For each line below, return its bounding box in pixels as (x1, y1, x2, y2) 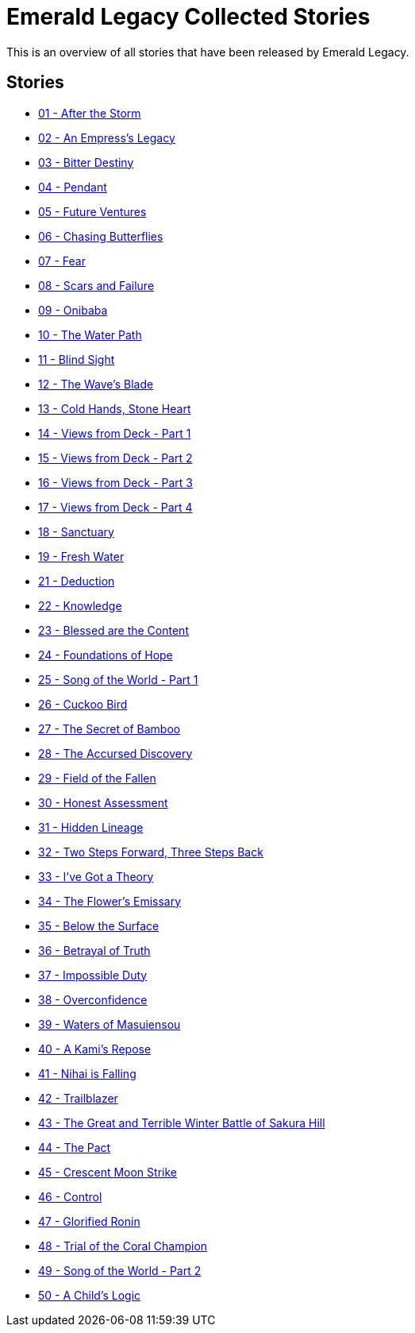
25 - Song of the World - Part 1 (38, 672, 198, 686)
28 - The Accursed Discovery (38, 746, 193, 760)
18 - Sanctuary (38, 524, 114, 539)
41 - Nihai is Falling (38, 1066, 136, 1080)
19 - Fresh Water (38, 549, 125, 563)
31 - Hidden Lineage (38, 820, 144, 834)
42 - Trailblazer (38, 1091, 118, 1105)
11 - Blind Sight (38, 352, 115, 366)
